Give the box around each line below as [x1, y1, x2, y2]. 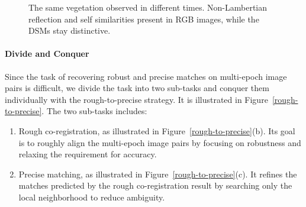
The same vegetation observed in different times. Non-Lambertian [28, 1, 268, 13]
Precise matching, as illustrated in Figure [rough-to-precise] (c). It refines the [18, 167, 297, 180]
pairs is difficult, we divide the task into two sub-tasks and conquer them [5, 82, 269, 94]
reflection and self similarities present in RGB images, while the [28, 12, 259, 25]
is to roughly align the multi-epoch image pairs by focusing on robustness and [18, 136, 301, 148]
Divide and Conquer [5, 47, 89, 60]
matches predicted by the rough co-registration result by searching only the [18, 179, 292, 192]
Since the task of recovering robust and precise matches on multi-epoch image [5, 70, 287, 82]
